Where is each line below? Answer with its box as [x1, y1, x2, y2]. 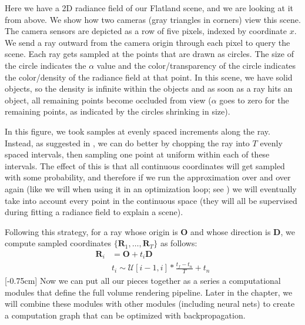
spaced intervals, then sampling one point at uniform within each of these [5, 148, 270, 160]
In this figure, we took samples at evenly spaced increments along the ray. [5, 125, 270, 137]
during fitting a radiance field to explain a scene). [5, 206, 183, 218]
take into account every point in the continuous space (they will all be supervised [5, 194, 297, 206]
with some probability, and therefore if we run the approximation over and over [5, 171, 291, 183]
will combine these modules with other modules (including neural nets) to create [5, 297, 295, 310]
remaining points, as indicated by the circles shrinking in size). [5, 105, 230, 118]
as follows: [160, 237, 197, 249]
